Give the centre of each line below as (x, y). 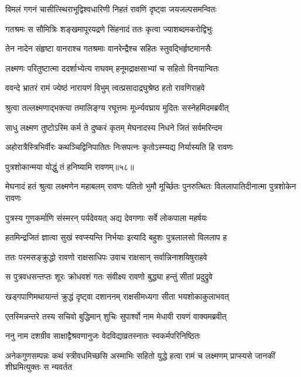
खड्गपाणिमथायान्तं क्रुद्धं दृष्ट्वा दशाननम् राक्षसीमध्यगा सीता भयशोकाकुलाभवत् (117, 296)
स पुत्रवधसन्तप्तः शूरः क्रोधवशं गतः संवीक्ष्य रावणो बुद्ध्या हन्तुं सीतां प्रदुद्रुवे (109, 276)
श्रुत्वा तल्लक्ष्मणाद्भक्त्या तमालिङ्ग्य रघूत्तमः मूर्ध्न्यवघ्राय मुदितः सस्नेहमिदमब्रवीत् (117, 107)
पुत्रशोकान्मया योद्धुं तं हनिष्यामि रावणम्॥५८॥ (70, 166)
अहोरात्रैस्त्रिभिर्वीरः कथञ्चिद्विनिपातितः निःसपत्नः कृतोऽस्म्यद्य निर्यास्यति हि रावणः (119, 147)
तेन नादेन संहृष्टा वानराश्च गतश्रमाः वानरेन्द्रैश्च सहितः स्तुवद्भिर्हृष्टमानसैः (109, 48)
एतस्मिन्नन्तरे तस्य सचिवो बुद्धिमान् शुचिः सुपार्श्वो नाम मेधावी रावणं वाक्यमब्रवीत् (116, 316)
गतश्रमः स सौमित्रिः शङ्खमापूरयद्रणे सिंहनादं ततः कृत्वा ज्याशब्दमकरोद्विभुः (109, 28)
